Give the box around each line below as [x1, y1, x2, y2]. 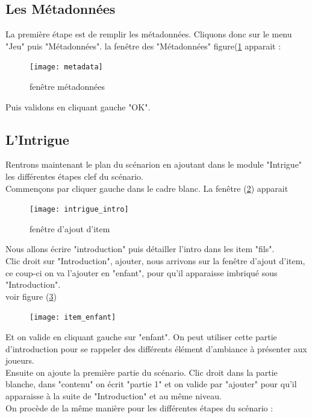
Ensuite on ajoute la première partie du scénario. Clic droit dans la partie [5, 366, 278, 378]
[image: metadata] [30, 63, 103, 72]
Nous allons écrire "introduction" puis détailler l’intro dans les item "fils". [5, 242, 275, 255]
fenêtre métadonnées [30, 80, 105, 93]
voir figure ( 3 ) [5, 290, 57, 302]
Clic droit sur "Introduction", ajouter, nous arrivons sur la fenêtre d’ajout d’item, [5, 255, 305, 267]
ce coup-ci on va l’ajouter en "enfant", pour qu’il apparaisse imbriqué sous [5, 266, 278, 279]
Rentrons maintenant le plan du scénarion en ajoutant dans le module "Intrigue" [5, 158, 302, 171]
